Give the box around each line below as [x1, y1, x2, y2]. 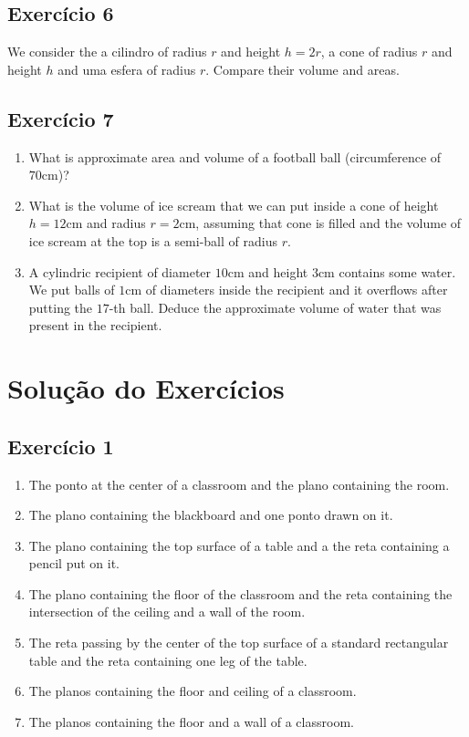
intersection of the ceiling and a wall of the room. [28, 602, 306, 621]
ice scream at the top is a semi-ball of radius [28, 231, 277, 250]
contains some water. [339, 262, 456, 281]
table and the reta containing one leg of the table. [28, 650, 307, 670]
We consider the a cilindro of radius [7, 42, 207, 61]
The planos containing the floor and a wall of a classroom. [28, 711, 354, 731]
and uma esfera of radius [57, 59, 196, 78]
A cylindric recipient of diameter [28, 262, 212, 281]
